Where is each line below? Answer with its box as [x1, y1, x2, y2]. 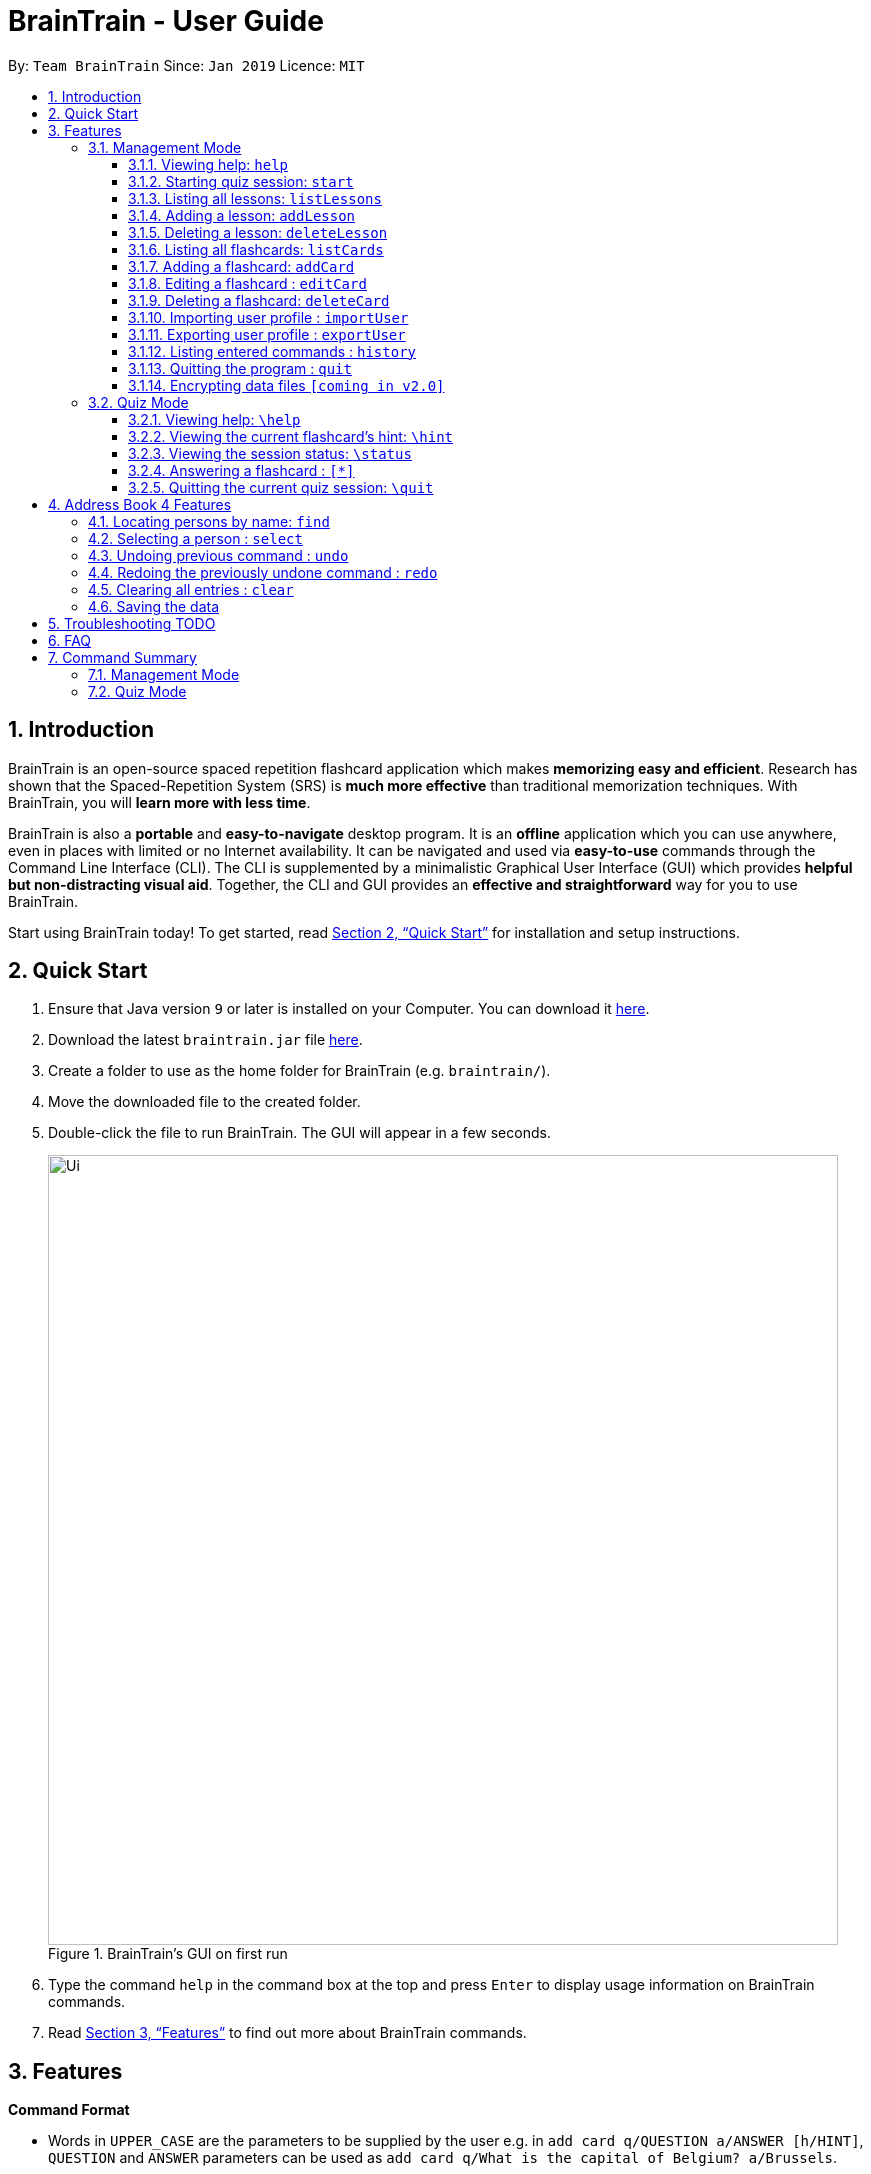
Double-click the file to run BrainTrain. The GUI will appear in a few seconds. [48, 1124, 551, 1142]
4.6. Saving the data [88, 597, 220, 615]
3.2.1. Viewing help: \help [128, 410, 301, 428]
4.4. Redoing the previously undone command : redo [88, 563, 438, 581]
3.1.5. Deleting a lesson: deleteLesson [128, 223, 388, 241]
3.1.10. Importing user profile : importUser [128, 308, 409, 326]
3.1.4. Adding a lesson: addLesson [128, 206, 356, 224]
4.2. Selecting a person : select [88, 529, 303, 547]
